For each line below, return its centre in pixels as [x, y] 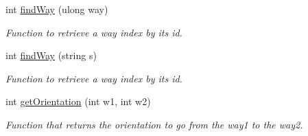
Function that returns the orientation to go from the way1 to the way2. [154, 124]
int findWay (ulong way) [57, 9]
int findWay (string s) [51, 55]
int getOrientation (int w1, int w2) [78, 101]
